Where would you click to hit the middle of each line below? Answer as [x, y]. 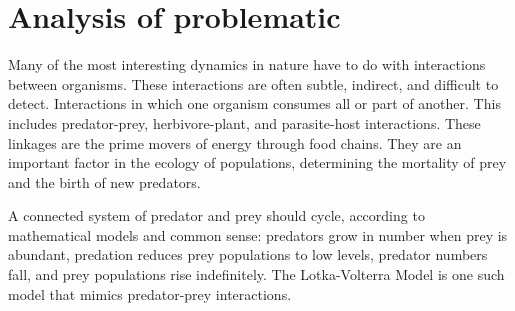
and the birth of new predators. [104, 181]
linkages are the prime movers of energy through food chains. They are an [235, 142]
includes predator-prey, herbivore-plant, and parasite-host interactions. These [244, 122]
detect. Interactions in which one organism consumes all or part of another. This [254, 103]
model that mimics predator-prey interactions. [150, 293]
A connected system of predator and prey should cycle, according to [216, 215]
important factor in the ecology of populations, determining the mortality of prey [257, 162]
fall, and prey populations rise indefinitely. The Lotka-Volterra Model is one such [256, 274]
